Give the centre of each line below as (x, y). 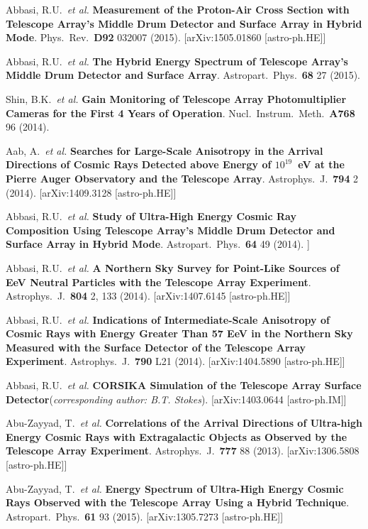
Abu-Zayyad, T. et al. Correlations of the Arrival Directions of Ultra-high (184, 423)
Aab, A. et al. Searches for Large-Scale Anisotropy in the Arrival (165, 150)
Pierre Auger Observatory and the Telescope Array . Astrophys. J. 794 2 (182, 178)
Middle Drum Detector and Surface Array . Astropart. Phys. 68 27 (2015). (183, 75)
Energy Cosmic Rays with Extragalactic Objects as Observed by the (177, 436)
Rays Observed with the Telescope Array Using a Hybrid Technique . (178, 502)
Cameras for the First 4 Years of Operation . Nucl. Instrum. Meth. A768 (180, 113)
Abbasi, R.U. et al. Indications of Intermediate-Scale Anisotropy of (168, 319)
